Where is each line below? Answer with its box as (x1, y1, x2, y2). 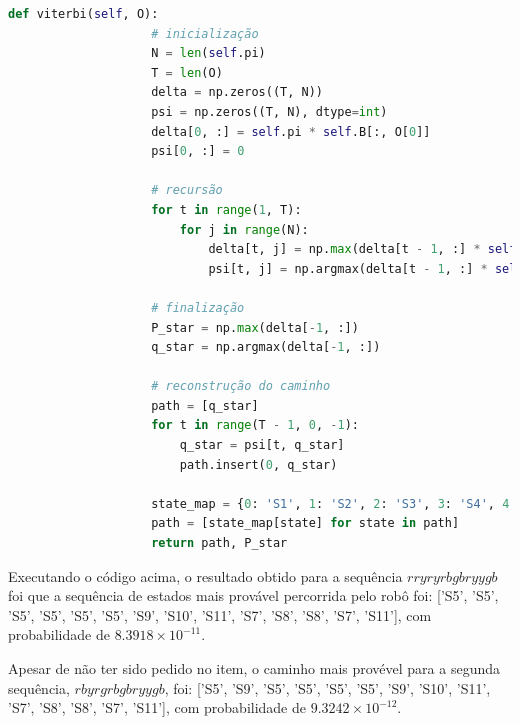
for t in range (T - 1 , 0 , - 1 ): (151, 418, 359, 433)
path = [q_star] (151, 398, 259, 413)
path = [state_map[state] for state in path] (151, 516, 460, 531)
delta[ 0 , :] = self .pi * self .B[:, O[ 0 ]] (151, 124, 431, 139)
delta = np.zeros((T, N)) (151, 85, 324, 100)
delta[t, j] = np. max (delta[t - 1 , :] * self (208, 242, 517, 257)
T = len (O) (151, 65, 223, 80)
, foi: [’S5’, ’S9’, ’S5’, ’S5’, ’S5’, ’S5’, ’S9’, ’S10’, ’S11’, (164, 677, 491, 698)
